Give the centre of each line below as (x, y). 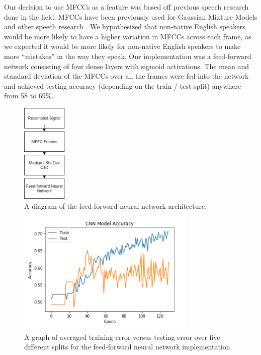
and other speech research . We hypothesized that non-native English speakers (125, 26)
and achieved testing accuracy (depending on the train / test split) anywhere (123, 85)
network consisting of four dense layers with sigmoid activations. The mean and (127, 66)
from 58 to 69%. (29, 96)
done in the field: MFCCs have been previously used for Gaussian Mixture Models (131, 16)
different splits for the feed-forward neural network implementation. (128, 347)
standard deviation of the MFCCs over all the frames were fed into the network (126, 76)
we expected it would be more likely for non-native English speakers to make (122, 46)
